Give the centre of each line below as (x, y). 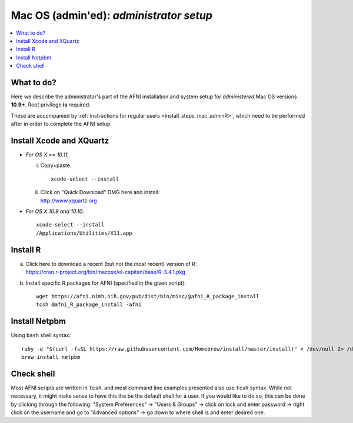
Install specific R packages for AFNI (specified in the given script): (106, 283)
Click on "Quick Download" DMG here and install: (100, 192)
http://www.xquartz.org (69, 201)
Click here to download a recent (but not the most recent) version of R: (111, 264)
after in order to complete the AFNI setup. (61, 124)
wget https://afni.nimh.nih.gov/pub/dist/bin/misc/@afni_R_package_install (148, 296)
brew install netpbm (51, 357)
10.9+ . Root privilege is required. (51, 105)
